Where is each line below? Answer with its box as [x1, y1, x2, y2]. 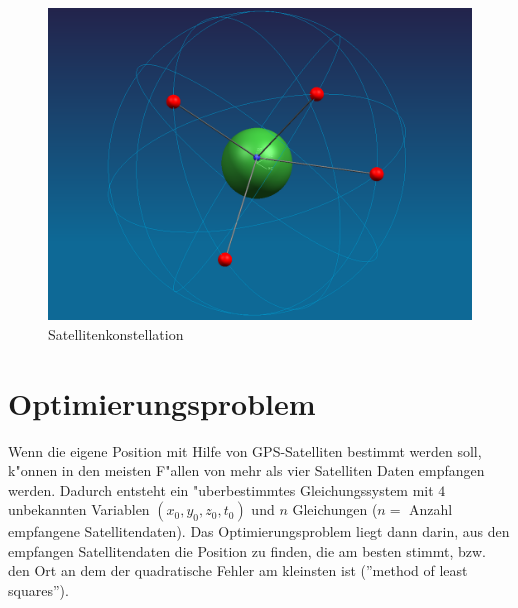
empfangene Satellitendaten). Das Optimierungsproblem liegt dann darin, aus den [8, 521, 510, 542]
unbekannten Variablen [8, 499, 150, 520]
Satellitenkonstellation [48, 323, 184, 344]
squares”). [8, 580, 69, 601]
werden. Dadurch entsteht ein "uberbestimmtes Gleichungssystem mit [8, 479, 434, 500]
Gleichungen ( [292, 499, 378, 520]
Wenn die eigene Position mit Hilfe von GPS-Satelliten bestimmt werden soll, [8, 440, 482, 461]
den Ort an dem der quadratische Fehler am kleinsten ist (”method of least [8, 560, 468, 581]
